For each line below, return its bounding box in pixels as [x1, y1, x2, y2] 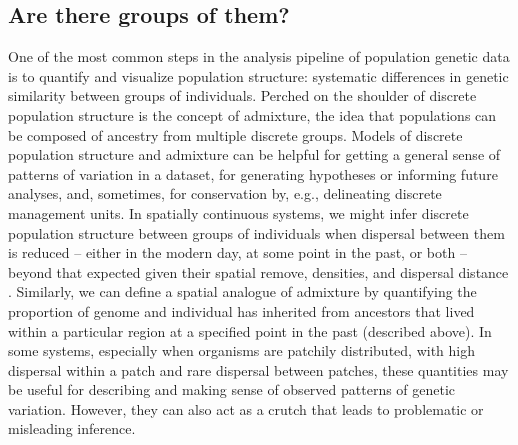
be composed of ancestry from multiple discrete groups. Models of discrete [8, 124, 463, 145]
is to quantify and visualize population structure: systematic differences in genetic [8, 65, 509, 86]
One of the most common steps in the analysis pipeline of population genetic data [8, 46, 510, 67]
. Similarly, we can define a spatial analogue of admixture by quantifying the [8, 281, 477, 302]
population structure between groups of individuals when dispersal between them [8, 222, 505, 243]
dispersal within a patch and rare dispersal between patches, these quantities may [8, 359, 509, 380]
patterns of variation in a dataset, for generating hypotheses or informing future [8, 163, 498, 184]
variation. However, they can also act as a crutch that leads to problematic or [8, 398, 484, 419]
